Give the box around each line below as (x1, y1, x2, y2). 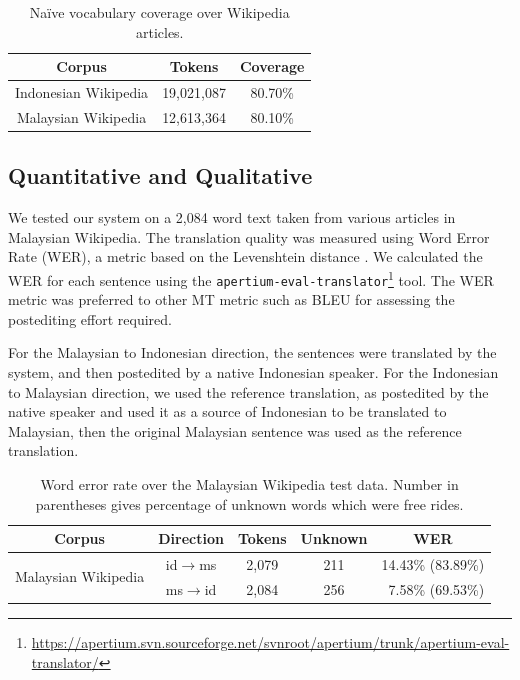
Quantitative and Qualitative (8, 160, 313, 191)
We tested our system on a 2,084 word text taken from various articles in (8, 207, 456, 228)
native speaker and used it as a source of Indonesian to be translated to (8, 401, 447, 422)
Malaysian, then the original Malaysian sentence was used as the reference (8, 420, 462, 441)
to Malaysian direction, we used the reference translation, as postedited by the (8, 381, 489, 402)
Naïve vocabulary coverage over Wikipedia (29, 2, 290, 22)
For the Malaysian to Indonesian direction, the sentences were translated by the (8, 342, 497, 363)
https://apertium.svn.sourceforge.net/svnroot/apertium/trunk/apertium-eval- (31, 631, 510, 652)
